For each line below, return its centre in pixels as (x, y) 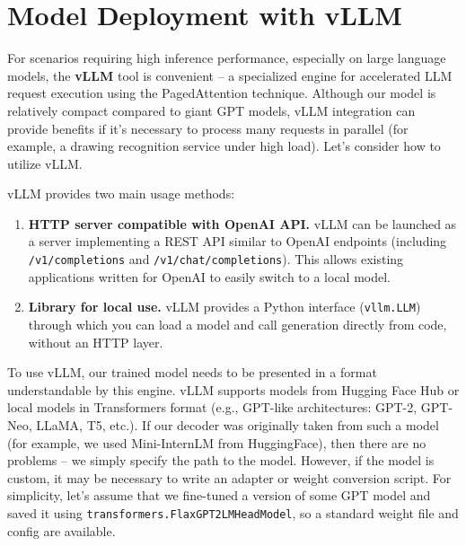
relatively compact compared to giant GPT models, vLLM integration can (211, 110)
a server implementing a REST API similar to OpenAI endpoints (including (237, 241)
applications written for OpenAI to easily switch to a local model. (209, 276)
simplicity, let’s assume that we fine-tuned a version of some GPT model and (219, 495)
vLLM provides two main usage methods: (121, 194)
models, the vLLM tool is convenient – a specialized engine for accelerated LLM (230, 75)
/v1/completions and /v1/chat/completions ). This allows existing (216, 259)
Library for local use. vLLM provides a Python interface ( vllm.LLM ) (224, 307)
